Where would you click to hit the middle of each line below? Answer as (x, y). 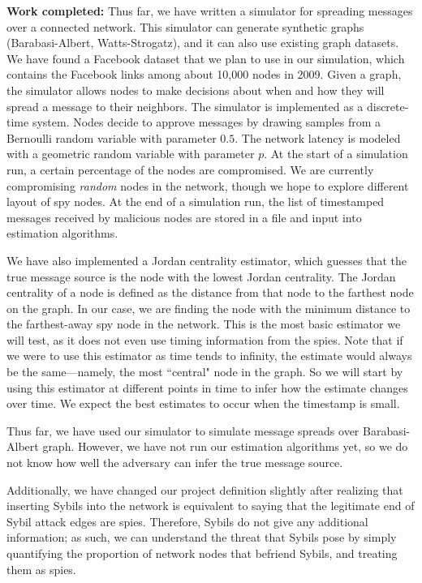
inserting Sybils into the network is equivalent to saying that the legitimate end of (211, 506)
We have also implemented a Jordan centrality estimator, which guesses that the (207, 260)
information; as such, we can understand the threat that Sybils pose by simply (202, 537)
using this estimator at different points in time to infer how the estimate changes (207, 387)
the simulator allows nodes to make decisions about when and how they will (196, 90)
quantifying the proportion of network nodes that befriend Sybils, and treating (202, 553)
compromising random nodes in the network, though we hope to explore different (208, 185)
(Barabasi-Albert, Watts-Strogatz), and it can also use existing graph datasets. (203, 43)
